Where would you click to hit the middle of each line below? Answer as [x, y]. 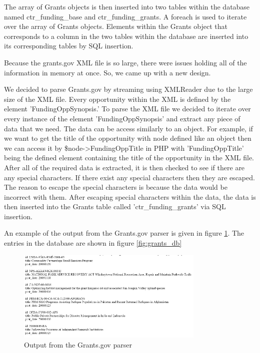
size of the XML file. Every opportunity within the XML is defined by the [117, 99]
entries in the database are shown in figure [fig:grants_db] [93, 243]
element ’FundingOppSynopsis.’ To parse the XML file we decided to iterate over [127, 109]
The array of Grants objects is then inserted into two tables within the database [127, 6]
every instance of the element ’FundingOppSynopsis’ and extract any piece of [122, 118]
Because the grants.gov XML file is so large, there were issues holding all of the [125, 62]
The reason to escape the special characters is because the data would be [116, 187]
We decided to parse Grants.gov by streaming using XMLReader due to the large [128, 89]
